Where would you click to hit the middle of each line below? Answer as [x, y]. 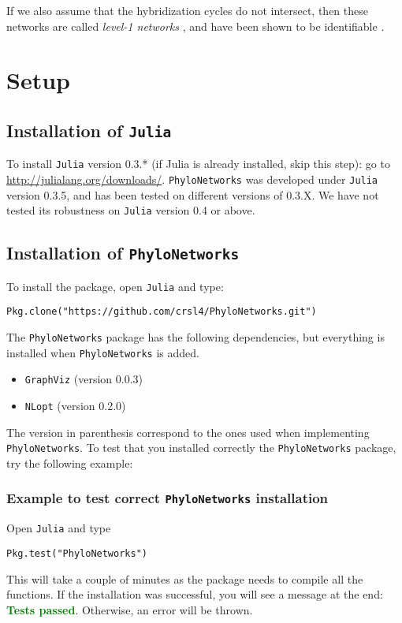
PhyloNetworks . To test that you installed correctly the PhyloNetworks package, [201, 448]
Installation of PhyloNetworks [123, 253]
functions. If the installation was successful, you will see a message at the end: [195, 594]
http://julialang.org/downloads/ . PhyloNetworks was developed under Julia [192, 179]
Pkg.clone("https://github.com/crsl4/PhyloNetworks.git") [162, 312]
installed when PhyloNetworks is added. [103, 352]
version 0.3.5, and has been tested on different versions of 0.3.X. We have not [193, 194]
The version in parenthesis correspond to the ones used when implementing [188, 432]
